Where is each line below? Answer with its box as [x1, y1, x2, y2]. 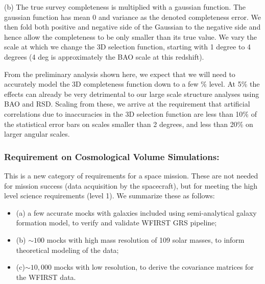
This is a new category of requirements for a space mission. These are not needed [4, 170, 258, 180]
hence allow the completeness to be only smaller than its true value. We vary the [4, 31, 257, 42]
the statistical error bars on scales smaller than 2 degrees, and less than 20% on [4, 118, 253, 129]
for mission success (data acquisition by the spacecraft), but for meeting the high [4, 180, 258, 191]
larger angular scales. [4, 128, 70, 139]
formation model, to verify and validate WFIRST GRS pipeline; [16, 217, 217, 228]
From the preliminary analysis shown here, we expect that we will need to [4, 68, 235, 79]
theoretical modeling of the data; [16, 244, 119, 255]
